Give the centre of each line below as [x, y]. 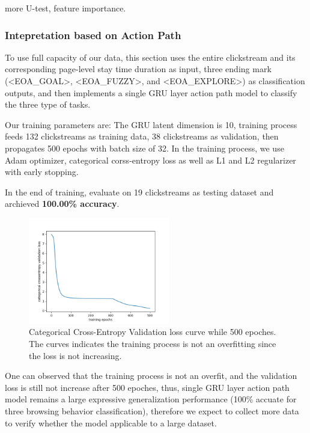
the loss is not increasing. [75, 355]
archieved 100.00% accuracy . [62, 204]
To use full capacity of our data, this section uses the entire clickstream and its [150, 57]
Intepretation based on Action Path [93, 35]
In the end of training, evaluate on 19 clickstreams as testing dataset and [139, 192]
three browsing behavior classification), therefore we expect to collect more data [152, 410]
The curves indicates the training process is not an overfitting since [153, 344]
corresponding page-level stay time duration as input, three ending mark [138, 69]
